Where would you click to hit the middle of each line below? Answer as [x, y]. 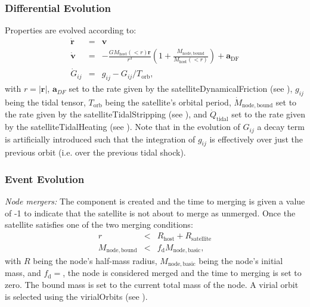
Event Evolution [45, 179]
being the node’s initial [241, 261]
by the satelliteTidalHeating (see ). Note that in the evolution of [123, 127]
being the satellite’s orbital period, [168, 102]
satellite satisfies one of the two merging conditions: [99, 224]
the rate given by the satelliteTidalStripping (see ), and [106, 114]
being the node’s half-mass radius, [95, 261]
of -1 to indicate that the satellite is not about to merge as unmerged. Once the [150, 213]
